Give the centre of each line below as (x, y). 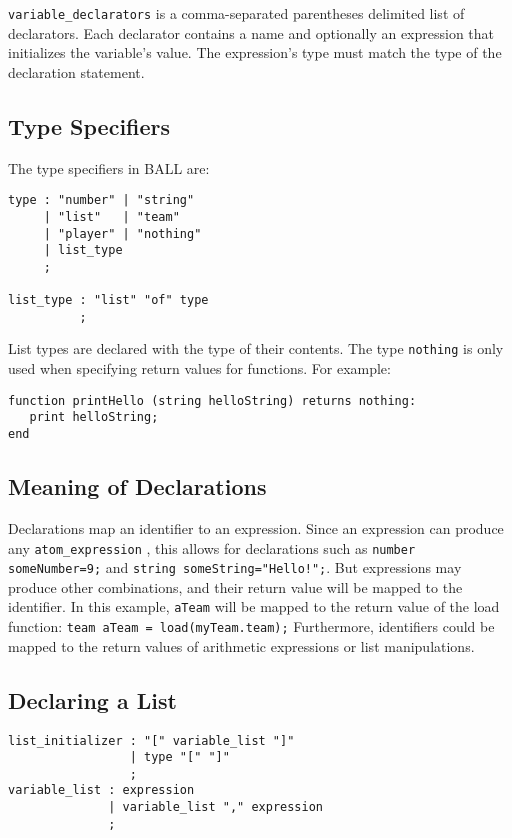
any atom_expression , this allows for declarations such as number (212, 547)
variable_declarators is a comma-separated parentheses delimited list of (236, 13)
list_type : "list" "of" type (108, 300)
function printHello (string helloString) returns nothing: (212, 400)
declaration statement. (76, 71)
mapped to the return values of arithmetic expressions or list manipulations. (241, 645)
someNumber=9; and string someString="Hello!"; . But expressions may (235, 567)
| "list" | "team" (111, 216)
